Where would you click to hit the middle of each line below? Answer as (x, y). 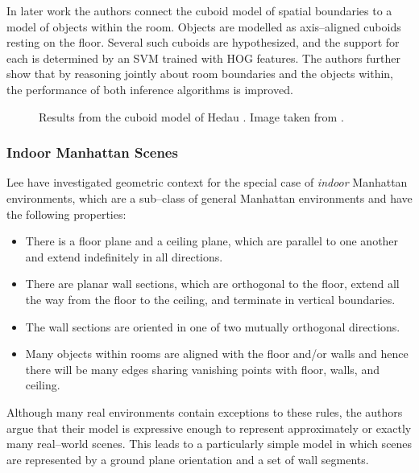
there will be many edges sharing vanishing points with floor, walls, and (202, 369)
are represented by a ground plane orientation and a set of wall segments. (188, 459)
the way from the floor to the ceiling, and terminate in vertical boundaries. (210, 299)
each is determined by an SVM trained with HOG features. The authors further (204, 58)
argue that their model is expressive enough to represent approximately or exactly (209, 428)
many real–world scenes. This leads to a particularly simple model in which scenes (209, 444)
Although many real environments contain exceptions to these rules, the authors (205, 411)
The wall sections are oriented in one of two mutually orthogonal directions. (213, 326)
